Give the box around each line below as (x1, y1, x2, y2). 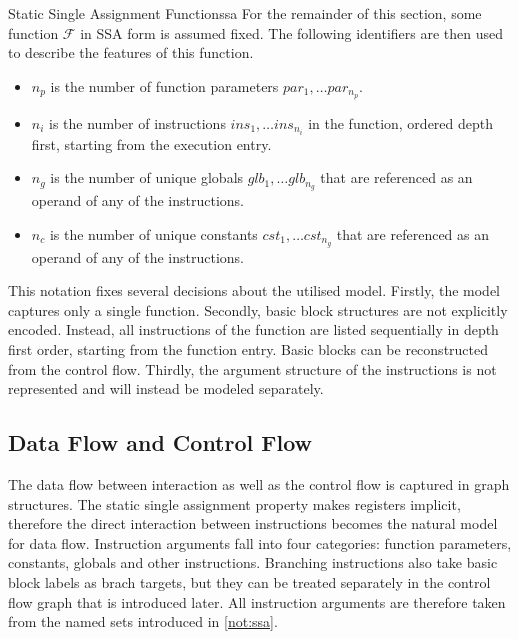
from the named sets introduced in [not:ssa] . (8, 611, 278, 632)
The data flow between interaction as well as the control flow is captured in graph (8, 474, 510, 494)
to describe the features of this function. (8, 42, 254, 63)
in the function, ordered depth (308, 112, 494, 133)
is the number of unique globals (50, 167, 244, 188)
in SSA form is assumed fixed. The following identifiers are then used (80, 22, 504, 43)
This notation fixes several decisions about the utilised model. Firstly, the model (8, 280, 500, 301)
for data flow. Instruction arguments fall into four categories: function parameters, (8, 532, 512, 553)
